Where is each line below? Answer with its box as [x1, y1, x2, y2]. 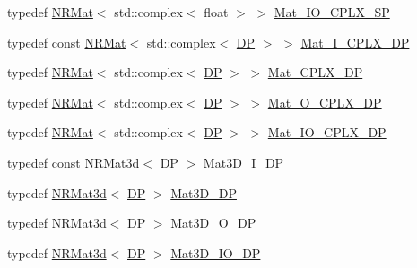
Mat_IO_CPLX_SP [274, 3, 390, 21]
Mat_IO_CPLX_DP [267, 123, 387, 142]
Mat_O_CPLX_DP [267, 92, 382, 111]
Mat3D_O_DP [170, 213, 256, 232]
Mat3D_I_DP [203, 152, 284, 171]
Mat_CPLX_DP [267, 63, 363, 82]
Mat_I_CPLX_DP [300, 32, 410, 51]
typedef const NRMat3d [7, 152, 140, 171]
